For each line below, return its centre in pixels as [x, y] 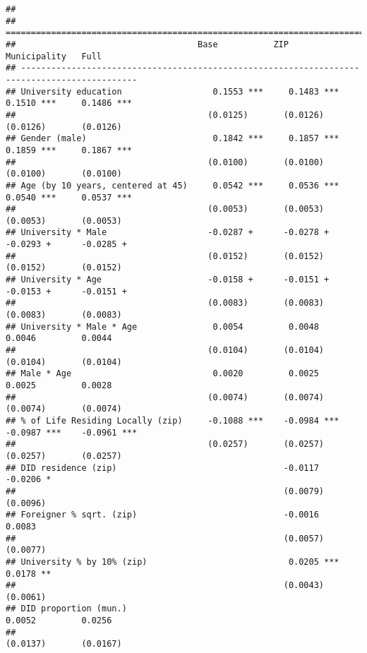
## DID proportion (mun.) [66, 609]
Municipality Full [54, 56]
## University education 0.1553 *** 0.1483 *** [173, 91]
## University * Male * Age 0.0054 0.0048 [162, 326]
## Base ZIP [147, 44]
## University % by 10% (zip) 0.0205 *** [173, 562]
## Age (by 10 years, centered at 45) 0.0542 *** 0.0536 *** [173, 185]
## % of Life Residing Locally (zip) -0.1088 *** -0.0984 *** [173, 420]
